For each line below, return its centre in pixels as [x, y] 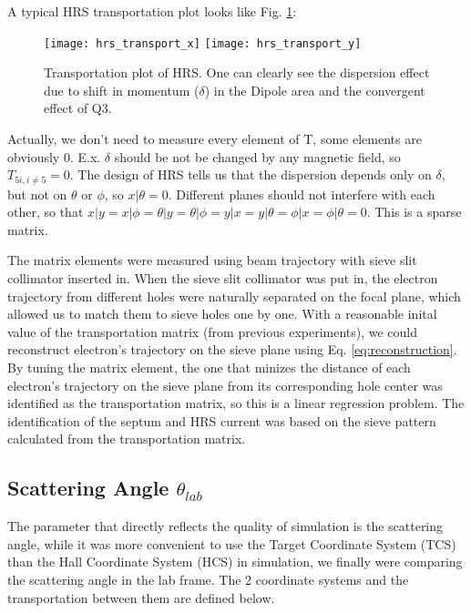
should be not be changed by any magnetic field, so [257, 156]
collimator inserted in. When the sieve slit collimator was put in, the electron [223, 278]
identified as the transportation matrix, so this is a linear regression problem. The [236, 403]
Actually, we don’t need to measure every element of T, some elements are [215, 139]
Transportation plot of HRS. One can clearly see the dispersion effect [237, 72]
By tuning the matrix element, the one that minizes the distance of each [209, 368]
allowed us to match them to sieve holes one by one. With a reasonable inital [222, 314]
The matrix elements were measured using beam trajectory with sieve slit [212, 260]
